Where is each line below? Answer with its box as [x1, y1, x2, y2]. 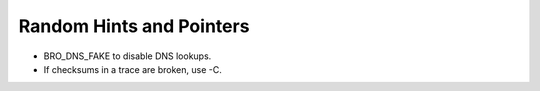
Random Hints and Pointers [18, 15, 250, 37]
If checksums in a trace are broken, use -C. [43, 63, 222, 75]
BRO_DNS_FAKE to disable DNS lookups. [43, 50, 212, 62]
